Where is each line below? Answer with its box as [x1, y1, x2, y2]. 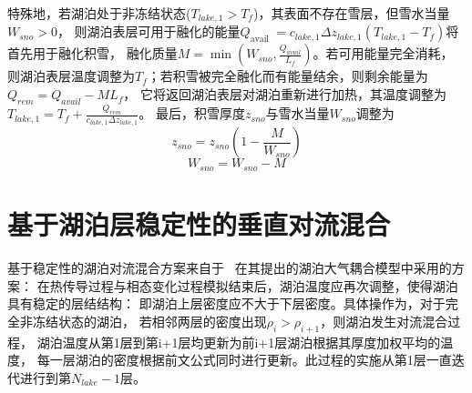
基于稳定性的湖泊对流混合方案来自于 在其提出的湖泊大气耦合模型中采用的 [7, 257, 452, 277]
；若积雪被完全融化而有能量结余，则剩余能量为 [147, 66, 428, 86]
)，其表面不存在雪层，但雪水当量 [252, 4, 450, 22]
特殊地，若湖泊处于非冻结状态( [7, 4, 191, 22]
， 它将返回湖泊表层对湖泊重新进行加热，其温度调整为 [123, 85, 446, 104]
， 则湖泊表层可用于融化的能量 [56, 22, 241, 41]
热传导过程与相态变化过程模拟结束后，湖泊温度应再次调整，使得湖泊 [49, 276, 458, 295]
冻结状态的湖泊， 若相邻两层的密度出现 [32, 311, 267, 330]
